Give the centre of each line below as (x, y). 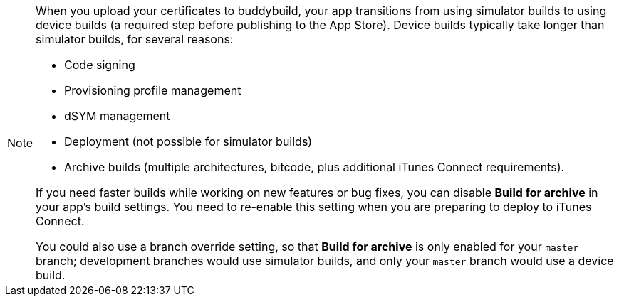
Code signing (100, 65)
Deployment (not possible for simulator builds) (188, 141)
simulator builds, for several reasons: (135, 39)
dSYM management (117, 116)
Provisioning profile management (153, 90)
